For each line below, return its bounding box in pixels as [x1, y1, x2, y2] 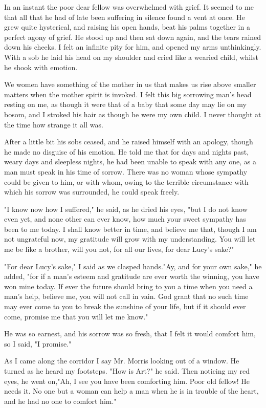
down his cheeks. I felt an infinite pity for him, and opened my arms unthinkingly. [4, 41, 261, 52]
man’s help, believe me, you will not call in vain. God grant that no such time [4, 291, 249, 302]
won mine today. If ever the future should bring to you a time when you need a [4, 281, 253, 291]
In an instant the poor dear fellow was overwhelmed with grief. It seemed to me [4, 2, 254, 12]
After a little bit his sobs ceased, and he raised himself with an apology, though [4, 136, 253, 147]
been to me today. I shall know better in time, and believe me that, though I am [4, 223, 257, 234]
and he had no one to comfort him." [4, 395, 117, 406]
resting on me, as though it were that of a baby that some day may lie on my [4, 99, 247, 110]
